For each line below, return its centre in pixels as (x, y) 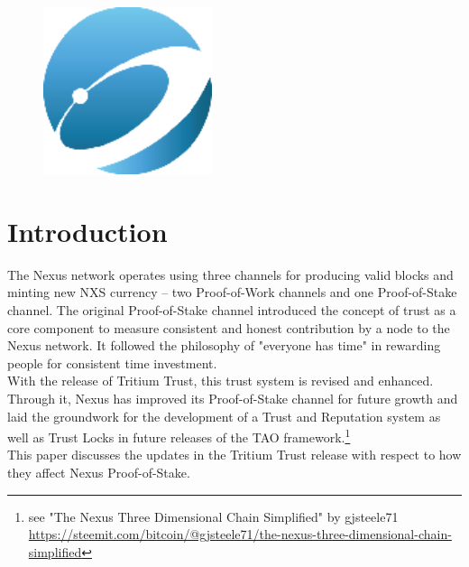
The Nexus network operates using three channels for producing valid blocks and (230, 274)
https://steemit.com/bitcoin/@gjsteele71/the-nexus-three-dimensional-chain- (240, 534)
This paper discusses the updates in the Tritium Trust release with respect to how (234, 455)
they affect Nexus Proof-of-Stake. (99, 472)
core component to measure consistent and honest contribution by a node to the (229, 327)
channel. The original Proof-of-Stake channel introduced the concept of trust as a (232, 310)
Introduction (87, 231)
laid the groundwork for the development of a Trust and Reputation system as (224, 416)
